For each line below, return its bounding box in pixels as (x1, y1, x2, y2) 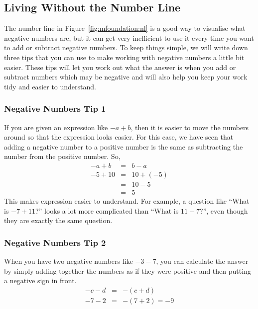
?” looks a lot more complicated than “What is (35, 205, 179, 216)
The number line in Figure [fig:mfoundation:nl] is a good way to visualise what (4, 23, 246, 33)
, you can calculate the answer (156, 256, 249, 266)
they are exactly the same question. (4, 215, 113, 226)
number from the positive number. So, (4, 151, 121, 161)
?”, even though (200, 205, 248, 216)
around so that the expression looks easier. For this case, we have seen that (4, 132, 234, 142)
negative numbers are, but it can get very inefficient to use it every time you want (4, 32, 254, 43)
